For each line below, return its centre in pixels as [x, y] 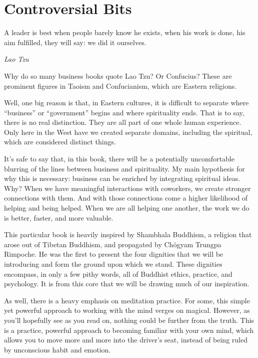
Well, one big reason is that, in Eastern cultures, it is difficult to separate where [126, 103]
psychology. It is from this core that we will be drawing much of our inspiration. [127, 284]
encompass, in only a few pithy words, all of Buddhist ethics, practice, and [118, 274]
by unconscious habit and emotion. [57, 349]
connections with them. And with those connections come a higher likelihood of [126, 198]
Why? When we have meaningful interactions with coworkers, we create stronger [127, 188]
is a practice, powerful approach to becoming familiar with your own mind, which [129, 330]
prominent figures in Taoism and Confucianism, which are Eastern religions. [120, 85]
